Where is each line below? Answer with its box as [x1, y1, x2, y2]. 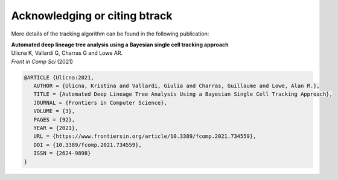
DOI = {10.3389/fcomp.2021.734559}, [33, 141, 142, 148]
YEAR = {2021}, [33, 125, 78, 132]
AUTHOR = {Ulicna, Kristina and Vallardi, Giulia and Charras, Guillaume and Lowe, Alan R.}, [33, 82, 320, 90]
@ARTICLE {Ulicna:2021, [24, 74, 95, 81]
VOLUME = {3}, [33, 108, 75, 114]
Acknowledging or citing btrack [11, 9, 173, 22]
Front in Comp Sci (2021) [11, 58, 74, 65]
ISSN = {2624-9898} [33, 150, 91, 157]
